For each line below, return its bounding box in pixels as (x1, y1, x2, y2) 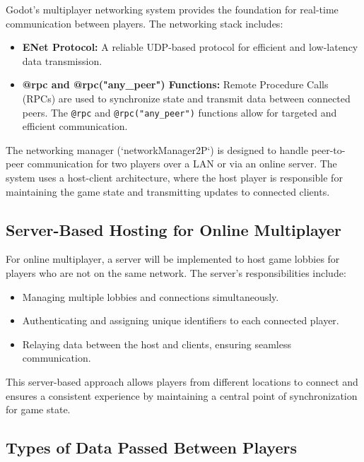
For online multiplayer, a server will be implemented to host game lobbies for (6, 251, 340, 266)
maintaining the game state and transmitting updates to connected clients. (6, 184, 330, 199)
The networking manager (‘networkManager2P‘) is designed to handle (6, 142, 308, 157)
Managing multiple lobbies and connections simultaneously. (22, 289, 279, 304)
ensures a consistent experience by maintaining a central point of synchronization (6, 388, 358, 403)
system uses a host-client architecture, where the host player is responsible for (6, 170, 343, 184)
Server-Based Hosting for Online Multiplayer (6, 218, 342, 240)
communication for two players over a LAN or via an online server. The (27, 156, 337, 171)
